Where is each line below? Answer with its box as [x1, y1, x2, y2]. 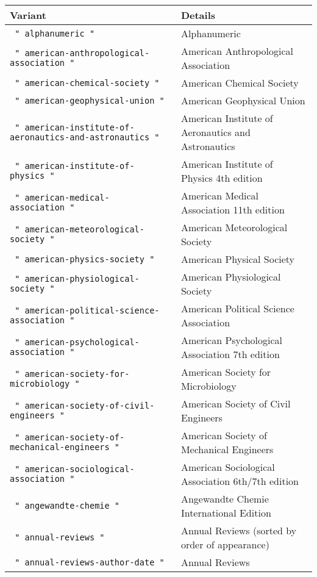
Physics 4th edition [180, 171, 263, 185]
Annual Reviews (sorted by [180, 523, 297, 537]
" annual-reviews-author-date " [15, 557, 165, 567]
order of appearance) [180, 537, 269, 551]
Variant [10, 8, 46, 22]
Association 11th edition [180, 202, 285, 217]
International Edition [180, 506, 271, 520]
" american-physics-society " [15, 254, 155, 264]
